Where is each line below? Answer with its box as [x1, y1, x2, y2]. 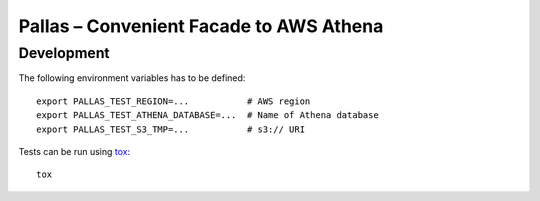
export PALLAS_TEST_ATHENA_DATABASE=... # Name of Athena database [36, 110, 379, 121]
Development [18, 44, 110, 62]
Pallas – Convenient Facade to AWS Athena [18, 15, 384, 37]
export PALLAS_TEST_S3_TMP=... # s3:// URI [36, 123, 305, 135]
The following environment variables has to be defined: [18, 72, 246, 84]
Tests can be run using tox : [18, 145, 130, 157]
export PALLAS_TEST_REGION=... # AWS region [36, 95, 311, 107]
